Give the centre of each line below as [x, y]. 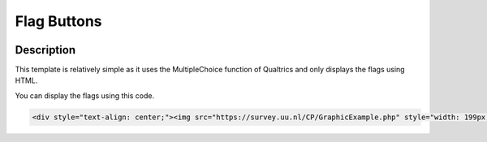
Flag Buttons [58, 21]
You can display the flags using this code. [84, 95]
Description [45, 50]
